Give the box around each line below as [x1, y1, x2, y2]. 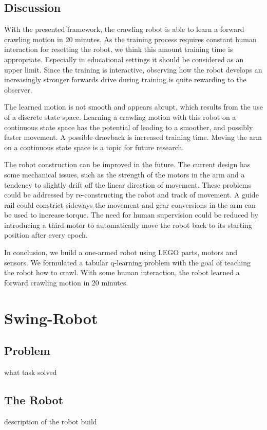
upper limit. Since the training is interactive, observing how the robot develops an [4, 64, 262, 75]
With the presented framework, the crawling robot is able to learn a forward [4, 24, 244, 34]
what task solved [4, 367, 57, 378]
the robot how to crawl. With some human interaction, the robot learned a [4, 267, 240, 278]
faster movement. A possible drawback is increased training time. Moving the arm [4, 132, 262, 142]
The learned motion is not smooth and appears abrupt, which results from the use [4, 101, 263, 112]
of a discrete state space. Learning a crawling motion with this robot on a [4, 111, 236, 122]
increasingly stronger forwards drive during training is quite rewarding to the [4, 74, 246, 85]
